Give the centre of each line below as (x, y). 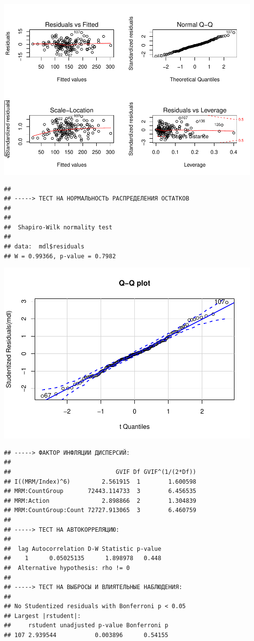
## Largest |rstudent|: (42, 616)
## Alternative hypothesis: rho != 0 (67, 568)
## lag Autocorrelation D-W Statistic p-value (83, 549)
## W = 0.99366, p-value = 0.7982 (60, 256)
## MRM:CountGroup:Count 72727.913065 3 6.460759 (100, 510)
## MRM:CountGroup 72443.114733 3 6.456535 (100, 491)
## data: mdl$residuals (44, 247)
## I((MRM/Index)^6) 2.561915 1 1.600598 (100, 481)
